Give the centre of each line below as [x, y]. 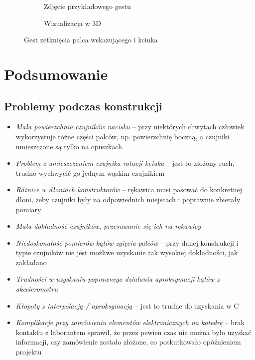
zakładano [31, 262]
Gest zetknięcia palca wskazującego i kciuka [91, 40]
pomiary [28, 209]
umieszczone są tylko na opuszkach [69, 146]
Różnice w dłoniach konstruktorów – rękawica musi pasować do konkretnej [129, 189]
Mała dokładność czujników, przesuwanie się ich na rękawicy [108, 226]
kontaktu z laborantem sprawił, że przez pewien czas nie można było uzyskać [133, 332]
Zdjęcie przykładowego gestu [87, 6]
